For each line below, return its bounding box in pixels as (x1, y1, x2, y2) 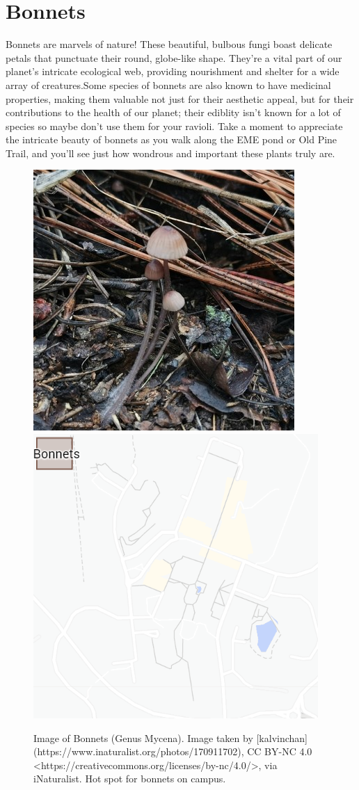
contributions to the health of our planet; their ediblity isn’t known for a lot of (6, 105, 341, 120)
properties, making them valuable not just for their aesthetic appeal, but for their (6, 91, 354, 106)
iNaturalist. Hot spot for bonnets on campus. (33, 771, 226, 786)
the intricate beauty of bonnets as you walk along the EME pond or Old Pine (6, 132, 337, 147)
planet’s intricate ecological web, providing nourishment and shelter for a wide (6, 64, 340, 79)
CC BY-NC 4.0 (247, 744, 312, 759)
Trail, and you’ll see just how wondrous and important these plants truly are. (6, 145, 335, 160)
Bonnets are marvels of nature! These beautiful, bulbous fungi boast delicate (6, 37, 333, 51)
